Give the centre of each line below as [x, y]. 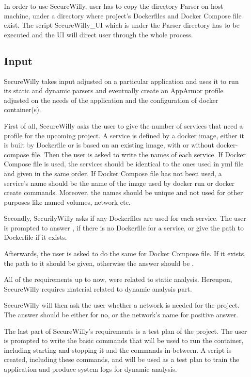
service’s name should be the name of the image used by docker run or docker [119, 183]
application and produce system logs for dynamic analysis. [91, 369]
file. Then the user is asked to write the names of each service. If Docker [138, 154]
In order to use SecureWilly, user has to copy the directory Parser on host [114, 6]
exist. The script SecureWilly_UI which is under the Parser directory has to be [122, 25]
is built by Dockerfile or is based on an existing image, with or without [109, 145]
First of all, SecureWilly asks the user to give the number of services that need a [124, 125]
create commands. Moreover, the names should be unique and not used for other [124, 192]
